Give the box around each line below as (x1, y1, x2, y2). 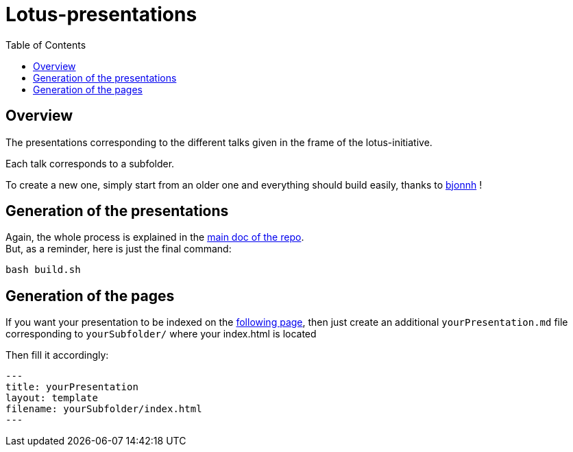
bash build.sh (5, 264, 81, 276)
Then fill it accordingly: (5, 349, 109, 361)
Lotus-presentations (5, 3, 197, 26)
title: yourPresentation (5, 381, 138, 393)
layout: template (5, 392, 98, 404)
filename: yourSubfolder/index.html (5, 403, 202, 415)
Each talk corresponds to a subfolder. (5, 157, 175, 169)
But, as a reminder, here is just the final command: (5, 243, 232, 255)
